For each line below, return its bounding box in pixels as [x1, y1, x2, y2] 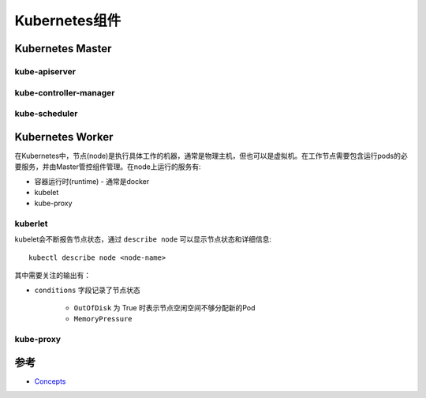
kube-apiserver [14, 66, 77, 77]
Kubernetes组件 [14, 12, 121, 29]
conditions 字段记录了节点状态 [34, 285, 141, 295]
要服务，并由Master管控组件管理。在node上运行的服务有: [14, 162, 201, 171]
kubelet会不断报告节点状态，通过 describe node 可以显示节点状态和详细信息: [14, 235, 272, 244]
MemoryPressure [73, 314, 133, 324]
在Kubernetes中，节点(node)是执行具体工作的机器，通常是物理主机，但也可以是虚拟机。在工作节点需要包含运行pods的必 [14, 151, 408, 160]
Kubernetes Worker [14, 130, 114, 144]
